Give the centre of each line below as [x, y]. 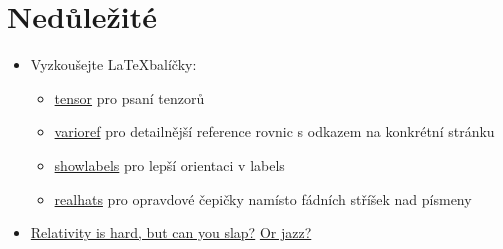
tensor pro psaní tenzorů [129, 97]
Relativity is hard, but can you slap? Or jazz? [171, 232]
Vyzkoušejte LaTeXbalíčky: [113, 64]
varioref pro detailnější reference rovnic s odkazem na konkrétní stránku [274, 131]
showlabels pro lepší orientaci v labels [169, 164]
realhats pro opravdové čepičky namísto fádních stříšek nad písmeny [263, 198]
